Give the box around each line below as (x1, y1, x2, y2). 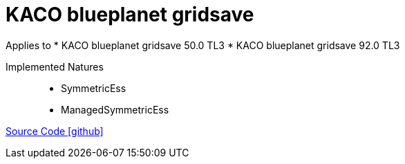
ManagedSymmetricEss (61, 103, 169, 116)
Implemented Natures (6, 60, 104, 73)
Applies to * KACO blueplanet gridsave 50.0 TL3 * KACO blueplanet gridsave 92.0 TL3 (6, 39, 400, 51)
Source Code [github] (6, 125, 104, 137)
